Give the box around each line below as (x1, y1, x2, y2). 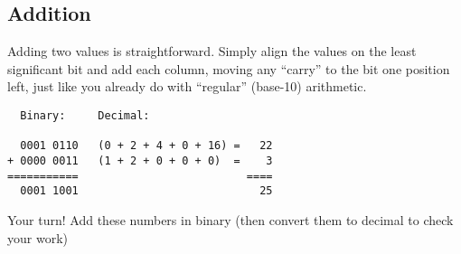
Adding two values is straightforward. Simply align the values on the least (7, 42, 417, 61)
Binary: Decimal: (20, 108, 150, 122)
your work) (7, 228, 68, 247)
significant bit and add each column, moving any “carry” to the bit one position (7, 59, 450, 78)
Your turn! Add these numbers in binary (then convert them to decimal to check (7, 210, 454, 229)
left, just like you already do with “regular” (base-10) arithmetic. (7, 77, 367, 96)
